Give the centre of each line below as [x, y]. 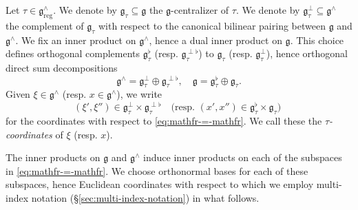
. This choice [317, 40]
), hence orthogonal [307, 53]
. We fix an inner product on [76, 40]
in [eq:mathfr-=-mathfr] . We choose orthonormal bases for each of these [157, 170]
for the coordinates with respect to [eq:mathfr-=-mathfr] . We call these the [164, 120]
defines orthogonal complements [73, 53]
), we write [139, 94]
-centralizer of [200, 10]
